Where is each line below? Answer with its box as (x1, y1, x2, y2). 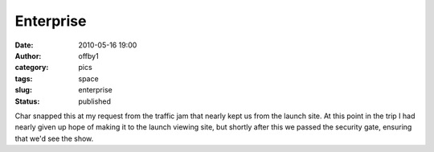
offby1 (78, 51, 100, 60)
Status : (14, 97, 40, 106)
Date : (14, 40, 34, 50)
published (78, 97, 112, 106)
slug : (14, 85, 32, 95)
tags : (14, 73, 33, 84)
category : (14, 63, 49, 72)
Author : (14, 51, 42, 60)
